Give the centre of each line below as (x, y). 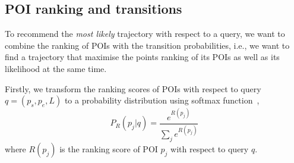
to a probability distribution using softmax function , (162, 100)
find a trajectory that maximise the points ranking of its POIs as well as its (142, 57)
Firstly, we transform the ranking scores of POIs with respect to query (133, 88)
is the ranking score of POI (109, 148)
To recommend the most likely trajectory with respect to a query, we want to (145, 34)
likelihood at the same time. (56, 68)
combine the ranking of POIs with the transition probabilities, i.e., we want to (147, 45)
